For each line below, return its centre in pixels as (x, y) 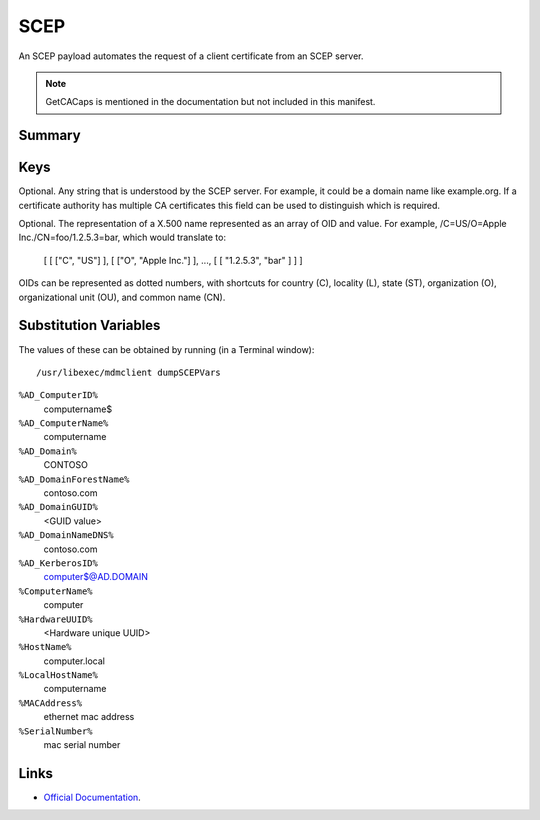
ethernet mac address (89, 717)
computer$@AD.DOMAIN (96, 577)
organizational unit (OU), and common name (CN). (122, 297)
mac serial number (82, 745)
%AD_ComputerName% (63, 423)
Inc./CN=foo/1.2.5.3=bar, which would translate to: (122, 237)
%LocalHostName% (58, 675)
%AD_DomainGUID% (58, 507)
